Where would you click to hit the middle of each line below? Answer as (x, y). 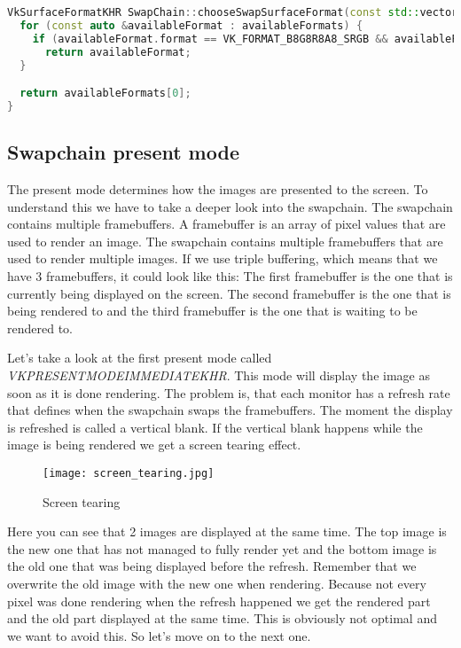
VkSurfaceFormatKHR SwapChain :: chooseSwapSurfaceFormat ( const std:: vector (233, 12)
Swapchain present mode (123, 152)
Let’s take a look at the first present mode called (140, 358)
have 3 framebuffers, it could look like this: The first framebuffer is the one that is (230, 275)
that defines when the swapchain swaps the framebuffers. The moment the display (230, 410)
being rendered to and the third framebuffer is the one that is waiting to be (212, 311)
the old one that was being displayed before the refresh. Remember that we (212, 566)
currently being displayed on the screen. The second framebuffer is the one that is (229, 293)
